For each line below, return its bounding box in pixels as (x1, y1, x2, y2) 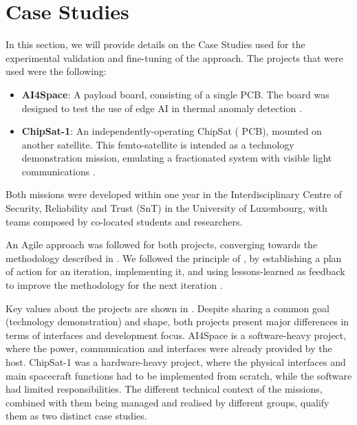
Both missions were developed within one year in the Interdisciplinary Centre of (6, 187, 343, 201)
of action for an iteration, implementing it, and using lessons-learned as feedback (6, 264, 345, 279)
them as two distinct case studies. (6, 408, 147, 423)
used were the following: (6, 64, 107, 78)
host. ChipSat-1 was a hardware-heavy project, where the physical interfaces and (6, 355, 346, 369)
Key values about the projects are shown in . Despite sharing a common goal (6, 301, 329, 315)
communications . (21, 164, 96, 178)
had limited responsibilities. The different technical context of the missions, (6, 382, 323, 396)
